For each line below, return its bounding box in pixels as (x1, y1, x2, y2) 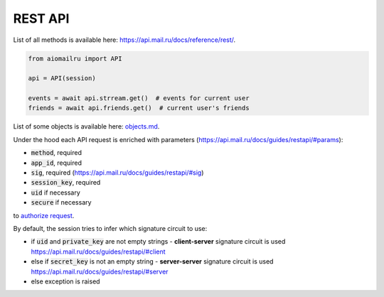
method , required (31, 148, 82, 157)
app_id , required (31, 158, 82, 167)
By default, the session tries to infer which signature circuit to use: (13, 224, 208, 232)
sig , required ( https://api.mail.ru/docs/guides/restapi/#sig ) (31, 168, 204, 177)
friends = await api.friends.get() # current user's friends (28, 104, 250, 112)
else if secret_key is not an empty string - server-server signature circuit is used (31, 257, 274, 266)
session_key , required (31, 178, 101, 187)
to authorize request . (13, 211, 75, 220)
